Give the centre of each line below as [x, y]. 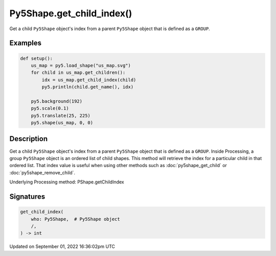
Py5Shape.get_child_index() [71, 13]
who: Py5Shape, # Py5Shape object [75, 219]
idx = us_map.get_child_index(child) [89, 80]
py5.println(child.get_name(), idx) [88, 87]
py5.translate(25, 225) [61, 115]
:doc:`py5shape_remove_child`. [42, 172]
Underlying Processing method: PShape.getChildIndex [67, 182]
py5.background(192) [57, 101]
